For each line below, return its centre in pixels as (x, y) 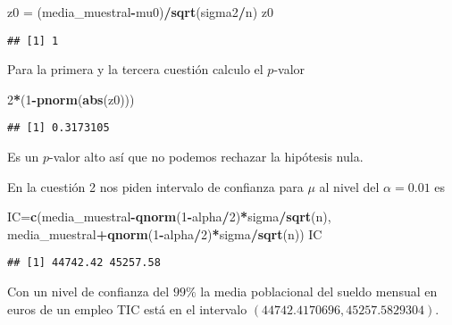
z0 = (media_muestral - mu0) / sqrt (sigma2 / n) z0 (140, 12)
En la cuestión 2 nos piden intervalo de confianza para (155, 186)
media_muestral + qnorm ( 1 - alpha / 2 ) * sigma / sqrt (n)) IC (165, 233)
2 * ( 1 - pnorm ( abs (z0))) (71, 99)
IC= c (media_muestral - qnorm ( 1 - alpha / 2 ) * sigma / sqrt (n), (169, 217)
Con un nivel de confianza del (88, 292)
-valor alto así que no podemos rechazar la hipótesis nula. (206, 157)
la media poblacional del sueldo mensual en (319, 292)
